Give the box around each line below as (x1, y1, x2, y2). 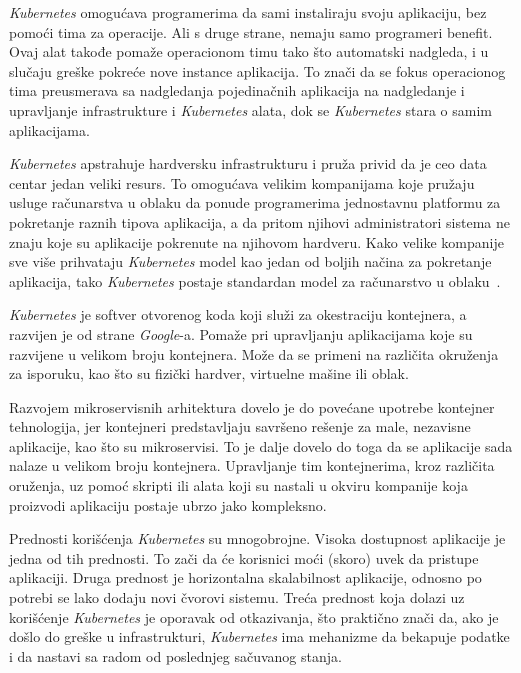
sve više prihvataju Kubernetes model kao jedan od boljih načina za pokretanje (9, 251, 492, 272)
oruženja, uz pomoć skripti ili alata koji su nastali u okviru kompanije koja (9, 475, 468, 496)
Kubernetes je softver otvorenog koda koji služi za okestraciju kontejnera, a (9, 304, 467, 325)
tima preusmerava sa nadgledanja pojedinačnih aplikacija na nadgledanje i (9, 80, 465, 101)
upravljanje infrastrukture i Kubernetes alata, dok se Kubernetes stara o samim (9, 99, 492, 120)
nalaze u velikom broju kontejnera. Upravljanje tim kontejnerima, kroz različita (9, 455, 495, 476)
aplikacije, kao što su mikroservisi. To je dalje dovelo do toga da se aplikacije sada (9, 435, 513, 456)
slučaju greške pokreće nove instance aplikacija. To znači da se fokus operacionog (9, 60, 506, 81)
